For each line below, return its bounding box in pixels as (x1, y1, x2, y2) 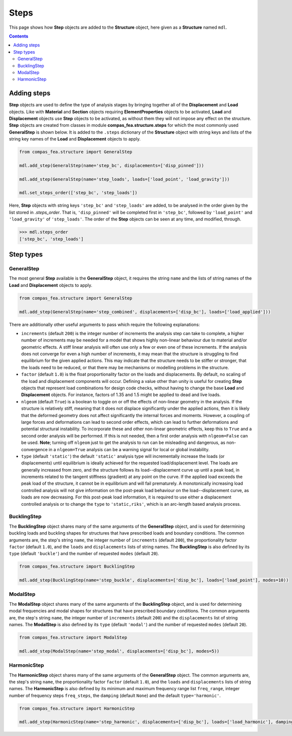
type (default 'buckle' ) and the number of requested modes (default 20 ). (9, 551, 159, 557)
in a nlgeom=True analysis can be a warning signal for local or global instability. (49, 446, 210, 452)
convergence (21, 446, 48, 452)
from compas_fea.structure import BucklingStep (19, 564, 135, 569)
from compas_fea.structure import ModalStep (19, 635, 128, 640)
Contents (9, 33, 29, 39)
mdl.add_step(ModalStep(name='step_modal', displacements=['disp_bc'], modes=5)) (19, 648, 220, 654)
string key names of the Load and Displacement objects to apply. (9, 136, 141, 142)
